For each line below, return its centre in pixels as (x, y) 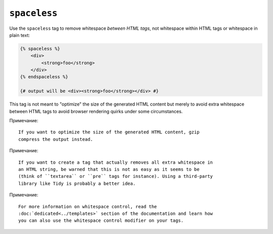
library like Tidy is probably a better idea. (77, 183)
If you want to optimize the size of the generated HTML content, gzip (109, 132)
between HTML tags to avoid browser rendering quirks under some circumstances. (96, 111)
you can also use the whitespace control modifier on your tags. (101, 221)
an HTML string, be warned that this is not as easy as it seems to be (109, 169)
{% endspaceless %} (44, 77)
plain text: (20, 35)
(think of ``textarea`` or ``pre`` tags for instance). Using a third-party (116, 176)
